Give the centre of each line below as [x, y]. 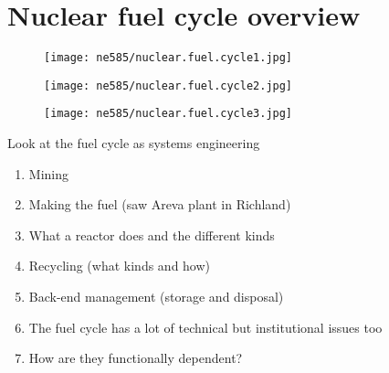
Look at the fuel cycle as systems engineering [134, 143]
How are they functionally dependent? [136, 358]
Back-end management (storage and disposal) [156, 297]
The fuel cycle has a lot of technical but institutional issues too [205, 327]
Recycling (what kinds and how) [120, 266]
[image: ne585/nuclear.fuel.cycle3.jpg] [168, 114]
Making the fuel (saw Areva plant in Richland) [160, 204]
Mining [48, 173]
